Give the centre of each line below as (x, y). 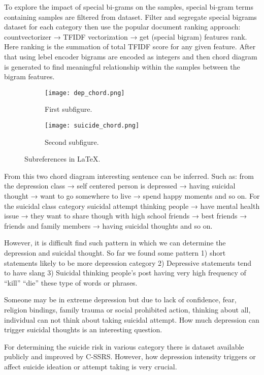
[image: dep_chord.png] (85, 93)
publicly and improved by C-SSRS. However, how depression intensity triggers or (130, 356)
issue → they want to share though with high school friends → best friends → (126, 216)
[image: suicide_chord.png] (92, 126)
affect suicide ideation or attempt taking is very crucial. (91, 366)
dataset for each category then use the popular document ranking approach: (122, 27)
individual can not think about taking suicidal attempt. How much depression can (132, 319)
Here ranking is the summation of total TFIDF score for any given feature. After (130, 46)
